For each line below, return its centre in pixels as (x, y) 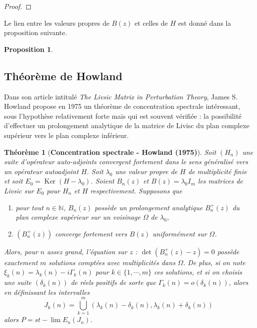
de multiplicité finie (217, 171)
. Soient (103, 181)
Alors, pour (21, 251)
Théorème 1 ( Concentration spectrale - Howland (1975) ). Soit (110, 152)
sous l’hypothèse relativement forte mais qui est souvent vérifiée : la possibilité (123, 116)
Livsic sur (19, 190)
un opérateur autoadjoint (41, 171)
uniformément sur (180, 233)
